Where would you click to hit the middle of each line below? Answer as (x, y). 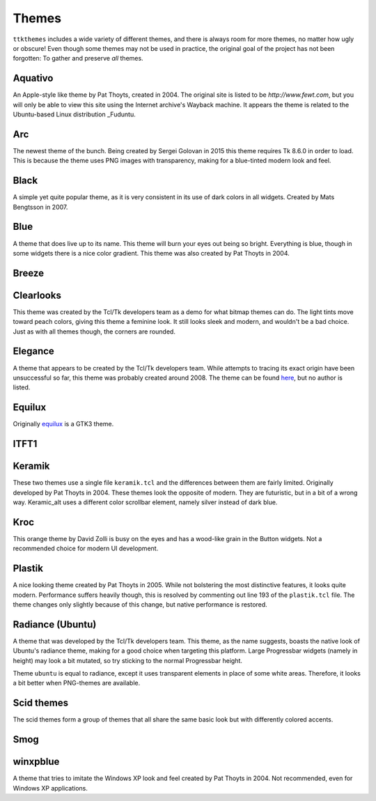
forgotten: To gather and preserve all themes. (78, 59)
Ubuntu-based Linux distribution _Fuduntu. (74, 114)
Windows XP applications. (50, 788)
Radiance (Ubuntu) (55, 624)
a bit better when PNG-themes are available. (77, 683)
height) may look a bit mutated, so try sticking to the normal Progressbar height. (128, 660)
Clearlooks (37, 295)
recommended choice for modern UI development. (86, 549)
